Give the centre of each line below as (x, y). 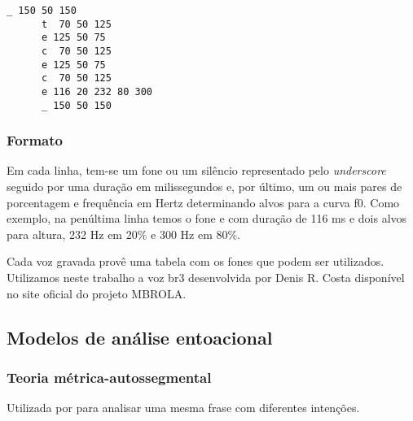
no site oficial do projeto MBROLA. (97, 293)
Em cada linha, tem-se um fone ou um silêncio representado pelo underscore (196, 170)
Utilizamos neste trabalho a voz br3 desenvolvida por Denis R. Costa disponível (206, 278)
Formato (35, 140)
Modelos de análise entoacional (140, 337)
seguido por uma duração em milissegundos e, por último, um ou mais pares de (204, 187)
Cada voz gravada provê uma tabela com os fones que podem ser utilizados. (196, 261)
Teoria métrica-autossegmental (109, 377)
